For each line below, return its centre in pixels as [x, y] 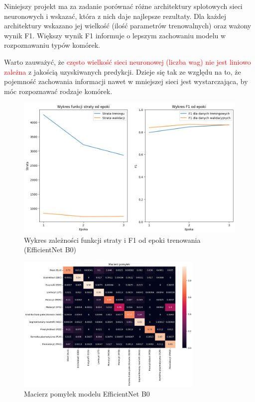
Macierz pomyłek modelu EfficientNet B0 [87, 394]
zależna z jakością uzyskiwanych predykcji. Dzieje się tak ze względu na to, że [123, 71]
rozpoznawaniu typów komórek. [52, 45]
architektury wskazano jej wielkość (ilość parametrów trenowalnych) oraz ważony [128, 26]
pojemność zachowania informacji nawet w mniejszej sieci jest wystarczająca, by [126, 81]
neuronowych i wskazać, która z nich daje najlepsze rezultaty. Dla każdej [115, 16]
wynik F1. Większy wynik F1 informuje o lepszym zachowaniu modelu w [115, 35]
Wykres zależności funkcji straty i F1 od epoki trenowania [112, 240]
